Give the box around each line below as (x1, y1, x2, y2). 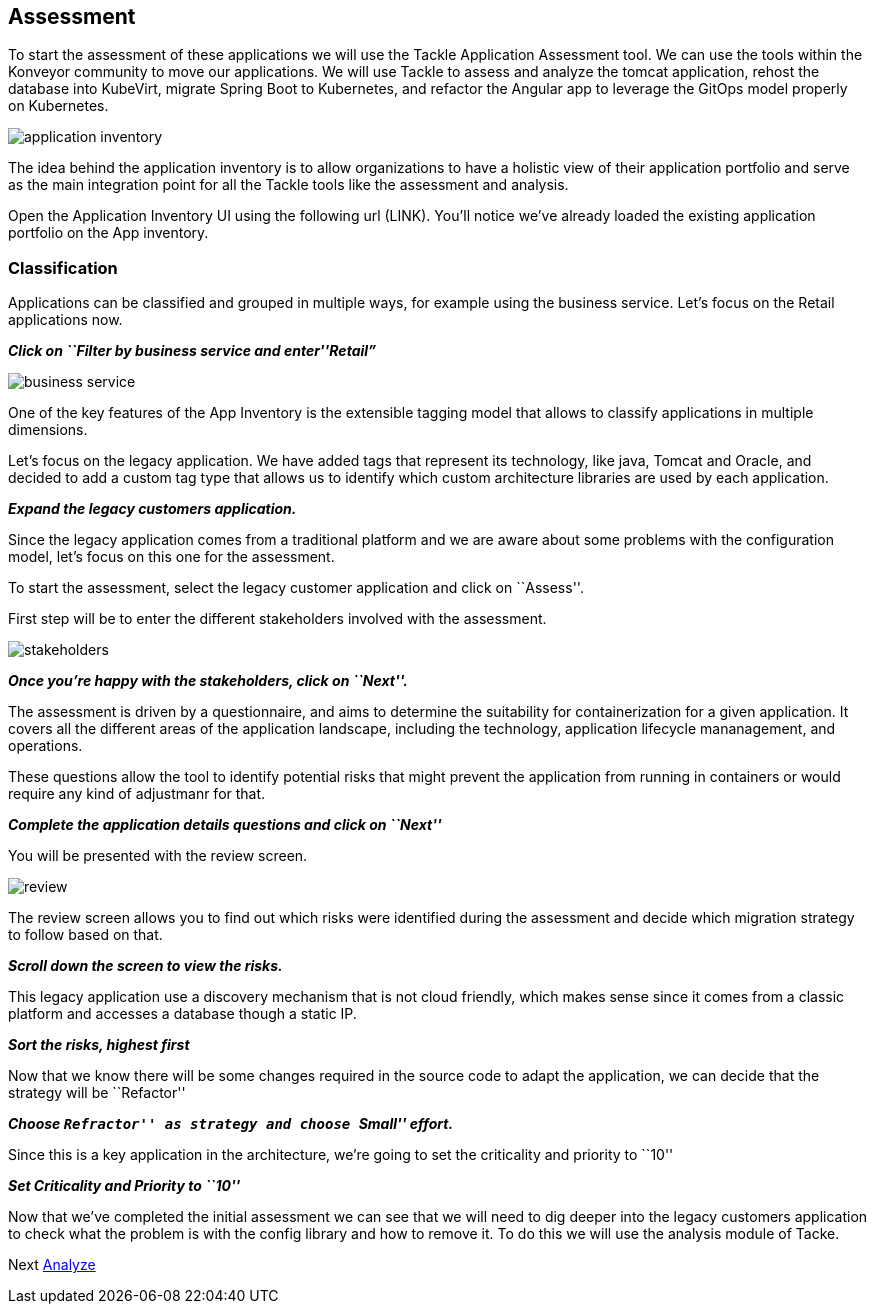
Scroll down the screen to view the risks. (8, 957, 283, 975)
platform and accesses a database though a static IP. (8, 1005, 357, 1023)
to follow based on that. (8, 926, 163, 944)
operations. (8, 737, 83, 755)
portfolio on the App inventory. (8, 224, 209, 242)
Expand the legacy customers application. (8, 500, 297, 518)
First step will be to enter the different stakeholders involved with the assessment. (8, 610, 547, 628)
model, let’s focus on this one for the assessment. (8, 548, 335, 566)
